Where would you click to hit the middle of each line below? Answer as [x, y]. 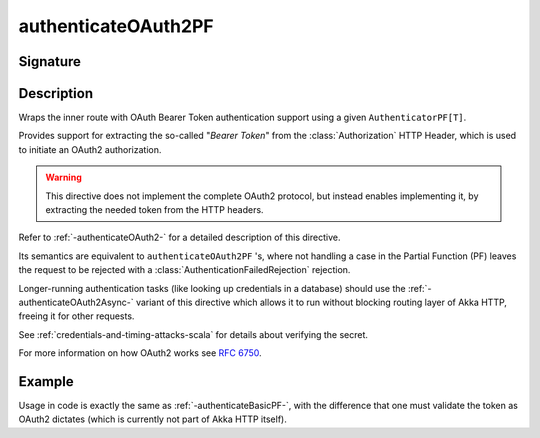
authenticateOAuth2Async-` [76, 302]
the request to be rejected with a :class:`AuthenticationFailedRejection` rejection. [184, 270]
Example [46, 381]
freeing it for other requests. [76, 316]
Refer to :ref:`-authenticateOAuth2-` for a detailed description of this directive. [179, 237]
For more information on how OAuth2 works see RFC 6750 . [140, 353]
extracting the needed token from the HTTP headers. [154, 210]
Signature [50, 61]
